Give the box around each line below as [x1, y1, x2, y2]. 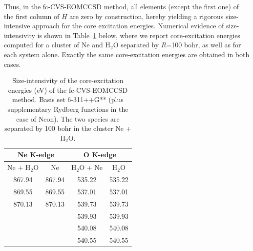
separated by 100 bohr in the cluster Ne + [4, 123, 131, 133]
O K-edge [83, 149, 116, 160]
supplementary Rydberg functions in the [7, 104, 128, 114]
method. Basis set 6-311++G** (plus [12, 94, 124, 105]
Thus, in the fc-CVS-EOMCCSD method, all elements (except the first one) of [4, 1, 239, 11]
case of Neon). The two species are [16, 113, 120, 124]
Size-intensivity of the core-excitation [12, 75, 124, 85]
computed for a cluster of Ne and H [4, 40, 110, 50]
